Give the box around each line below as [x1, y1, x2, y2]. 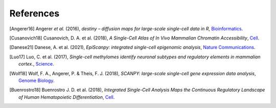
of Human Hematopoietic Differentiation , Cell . [18, 94, 115, 100]
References [9, 8, 60, 19]
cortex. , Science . [18, 61, 54, 67]
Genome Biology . [18, 77, 55, 83]
